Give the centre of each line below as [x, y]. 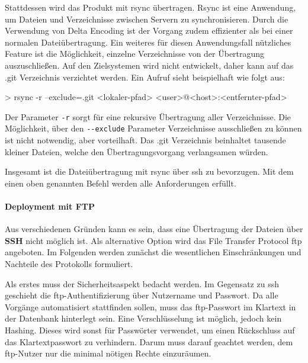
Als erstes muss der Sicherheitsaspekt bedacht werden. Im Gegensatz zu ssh [142, 283]
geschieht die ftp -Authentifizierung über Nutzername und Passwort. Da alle [142, 295]
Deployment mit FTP [50, 206]
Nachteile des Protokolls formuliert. [69, 264]
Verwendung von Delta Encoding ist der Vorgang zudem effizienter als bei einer [149, 30]
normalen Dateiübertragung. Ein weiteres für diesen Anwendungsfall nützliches [148, 42]
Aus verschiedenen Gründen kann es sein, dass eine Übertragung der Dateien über [154, 229]
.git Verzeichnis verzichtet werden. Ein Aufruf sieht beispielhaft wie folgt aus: [145, 77]
